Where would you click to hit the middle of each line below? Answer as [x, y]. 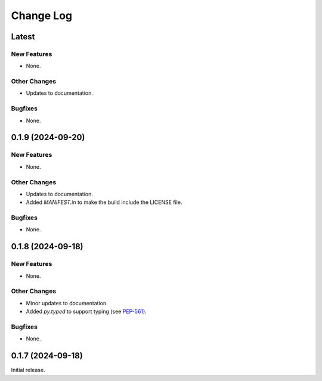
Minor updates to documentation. [67, 303]
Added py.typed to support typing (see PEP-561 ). [86, 312]
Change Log [42, 16]
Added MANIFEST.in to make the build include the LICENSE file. [104, 202]
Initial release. [28, 370]
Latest [23, 37]
